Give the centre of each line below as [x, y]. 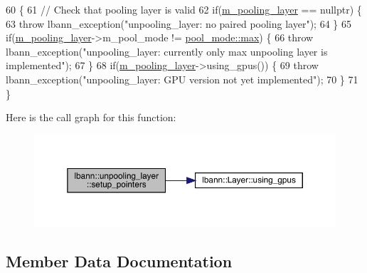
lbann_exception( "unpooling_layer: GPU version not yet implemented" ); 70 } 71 [182, 79]
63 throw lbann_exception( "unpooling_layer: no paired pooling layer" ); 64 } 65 [179, 23]
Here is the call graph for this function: [91, 117]
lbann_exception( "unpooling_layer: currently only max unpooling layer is [167, 51]
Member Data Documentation [119, 261]
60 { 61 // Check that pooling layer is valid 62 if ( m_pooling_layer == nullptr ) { [184, 9]
